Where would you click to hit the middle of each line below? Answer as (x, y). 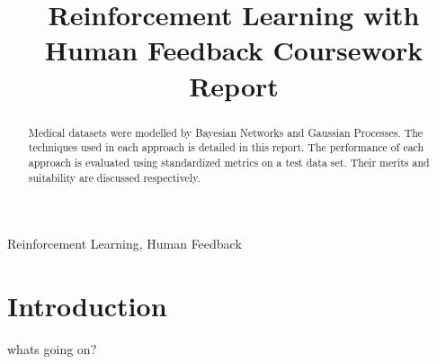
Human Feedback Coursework (234, 50)
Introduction (87, 305)
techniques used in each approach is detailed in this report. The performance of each (226, 147)
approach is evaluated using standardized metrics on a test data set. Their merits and (229, 162)
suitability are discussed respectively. (114, 177)
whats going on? (52, 348)
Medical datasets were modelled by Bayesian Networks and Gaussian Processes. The (226, 132)
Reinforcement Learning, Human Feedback (125, 244)
